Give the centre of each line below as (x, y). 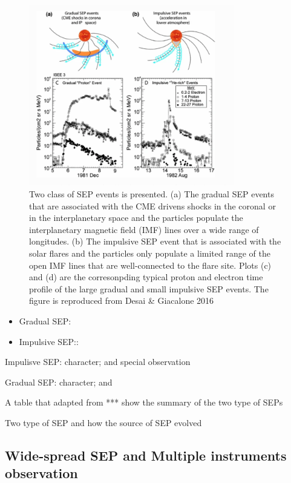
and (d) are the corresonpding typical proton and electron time (146, 277)
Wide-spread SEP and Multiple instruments (146, 455)
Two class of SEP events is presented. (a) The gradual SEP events (152, 194)
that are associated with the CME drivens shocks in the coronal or (152, 205)
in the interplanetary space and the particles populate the (136, 218)
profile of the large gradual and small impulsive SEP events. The (149, 288)
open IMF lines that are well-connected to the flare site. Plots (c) (150, 265)
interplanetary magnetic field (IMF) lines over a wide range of (144, 229)
